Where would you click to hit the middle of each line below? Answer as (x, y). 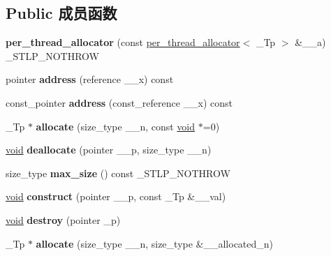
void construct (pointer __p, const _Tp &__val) (116, 196)
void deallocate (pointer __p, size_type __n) (109, 150)
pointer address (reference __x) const (90, 79)
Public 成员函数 (61, 13)
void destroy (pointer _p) (63, 219)
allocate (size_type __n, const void (116, 126)
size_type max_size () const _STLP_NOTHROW (118, 173)
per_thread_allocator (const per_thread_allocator (123, 42)
